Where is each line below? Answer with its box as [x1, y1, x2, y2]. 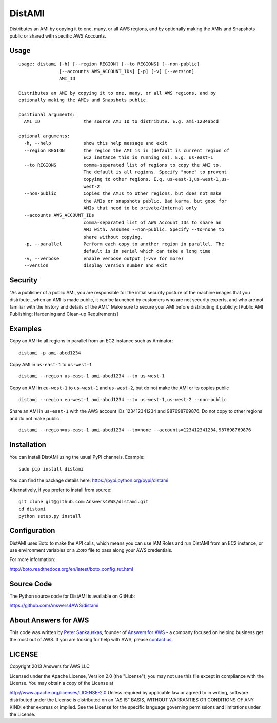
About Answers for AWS [9, 616, 89, 624]
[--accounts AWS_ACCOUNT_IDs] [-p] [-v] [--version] [59, 68, 194, 74]
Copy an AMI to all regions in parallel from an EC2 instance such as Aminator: [9, 338, 173, 344]
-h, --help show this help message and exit [24, 140, 168, 146]
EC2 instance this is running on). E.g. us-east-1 [83, 155, 213, 160]
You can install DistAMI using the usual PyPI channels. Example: [9, 454, 145, 460]
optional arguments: [18, 133, 70, 139]
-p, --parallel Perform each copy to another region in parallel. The [24, 241, 224, 247]
